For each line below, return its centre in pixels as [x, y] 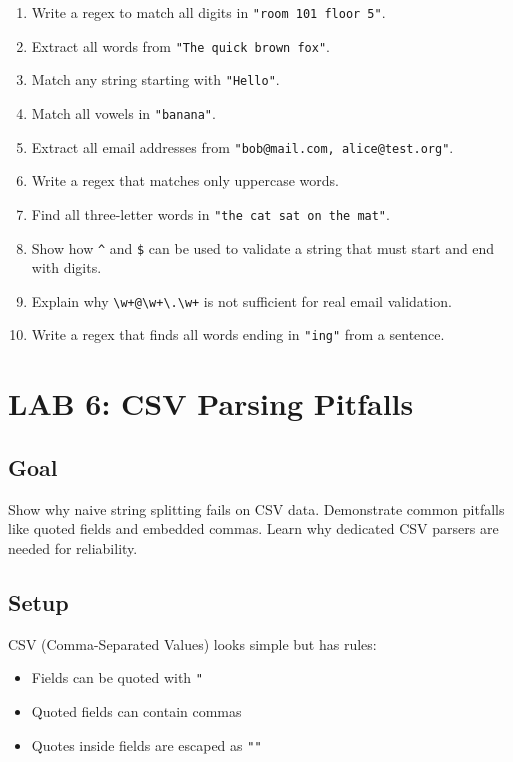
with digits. [66, 267]
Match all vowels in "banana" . [123, 112]
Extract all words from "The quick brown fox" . [180, 45]
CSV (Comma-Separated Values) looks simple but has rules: [192, 643]
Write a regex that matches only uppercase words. [185, 180]
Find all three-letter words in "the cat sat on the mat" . [210, 213]
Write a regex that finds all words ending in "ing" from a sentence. [238, 334]
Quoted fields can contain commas [136, 710]
